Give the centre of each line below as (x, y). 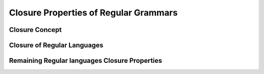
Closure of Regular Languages (56, 45)
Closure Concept (35, 30)
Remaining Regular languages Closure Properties (86, 61)
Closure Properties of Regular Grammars (93, 13)
